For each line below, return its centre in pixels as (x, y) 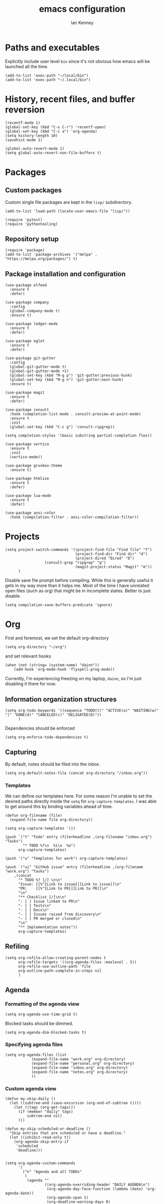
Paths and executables (52, 47)
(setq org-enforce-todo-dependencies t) (47, 737)
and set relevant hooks (28, 656)
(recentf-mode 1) (23, 123)
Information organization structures (61, 699)
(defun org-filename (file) (34, 816)
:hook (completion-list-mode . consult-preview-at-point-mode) (75, 414)
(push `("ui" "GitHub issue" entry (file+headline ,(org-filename (74, 867)
